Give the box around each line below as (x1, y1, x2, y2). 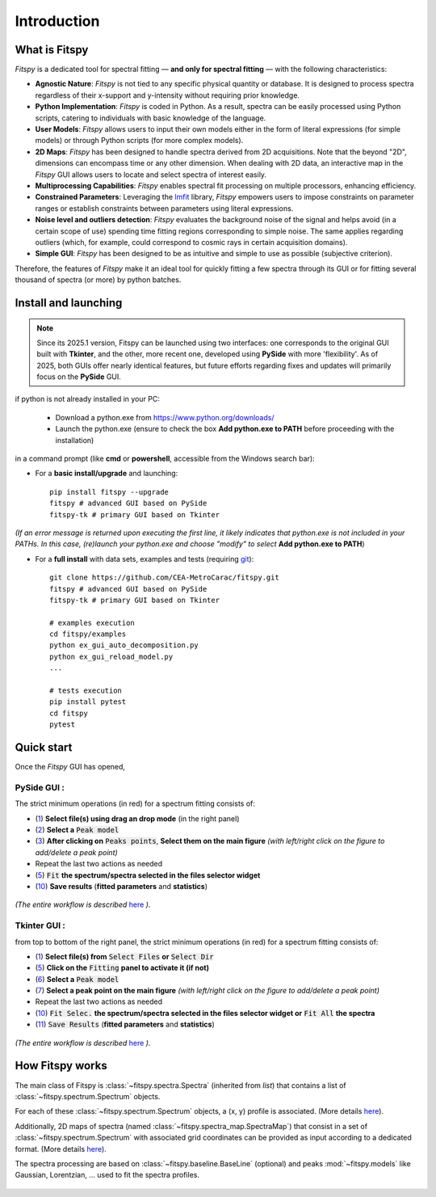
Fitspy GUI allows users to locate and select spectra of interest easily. (35, 170, 266, 179)
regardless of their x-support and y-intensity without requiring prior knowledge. (35, 90, 300, 100)
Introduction (15, 12, 100, 30)
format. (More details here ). (15, 1144, 107, 1153)
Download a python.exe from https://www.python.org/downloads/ (55, 412, 275, 422)
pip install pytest (49, 698, 127, 706)
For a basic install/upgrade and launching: (35, 469, 178, 478)
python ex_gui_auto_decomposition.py (49, 641, 199, 650)
